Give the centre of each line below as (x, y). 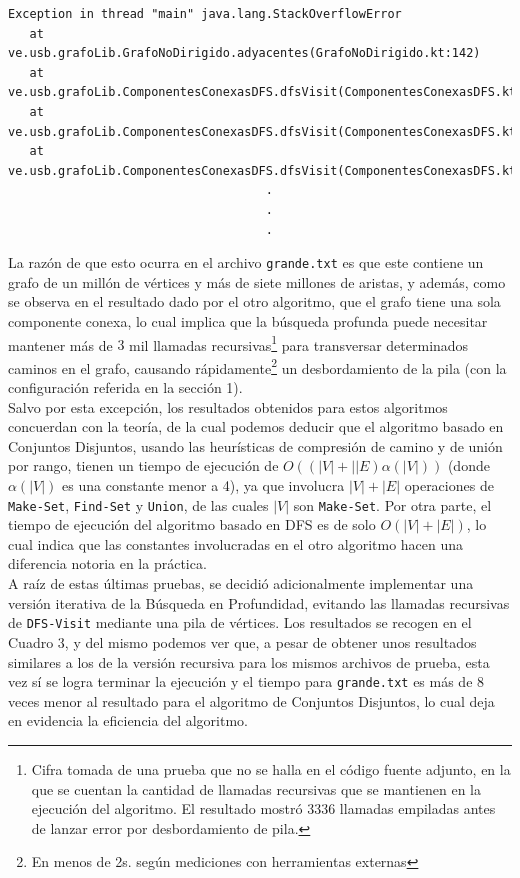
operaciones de (449, 485)
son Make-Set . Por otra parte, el (392, 504)
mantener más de (60, 344)
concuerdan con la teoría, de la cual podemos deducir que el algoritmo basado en (256, 426)
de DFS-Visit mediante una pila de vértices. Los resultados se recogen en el (240, 622)
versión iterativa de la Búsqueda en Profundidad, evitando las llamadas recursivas (259, 602)
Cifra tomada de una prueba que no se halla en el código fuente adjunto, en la (271, 768)
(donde (468, 465)
